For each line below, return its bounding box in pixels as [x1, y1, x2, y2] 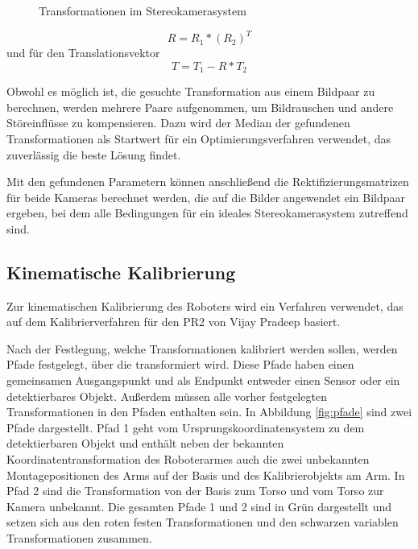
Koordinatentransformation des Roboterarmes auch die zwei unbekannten [6, 451, 370, 468]
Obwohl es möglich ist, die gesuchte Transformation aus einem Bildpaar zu [6, 83, 375, 100]
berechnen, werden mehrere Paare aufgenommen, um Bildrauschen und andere [6, 98, 394, 115]
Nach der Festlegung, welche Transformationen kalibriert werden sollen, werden [6, 340, 398, 357]
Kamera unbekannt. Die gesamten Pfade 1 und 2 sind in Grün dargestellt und [6, 497, 392, 514]
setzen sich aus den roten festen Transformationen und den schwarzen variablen [6, 514, 399, 530]
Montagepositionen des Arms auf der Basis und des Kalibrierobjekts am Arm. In [6, 466, 405, 483]
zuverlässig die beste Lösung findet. [6, 146, 181, 163]
